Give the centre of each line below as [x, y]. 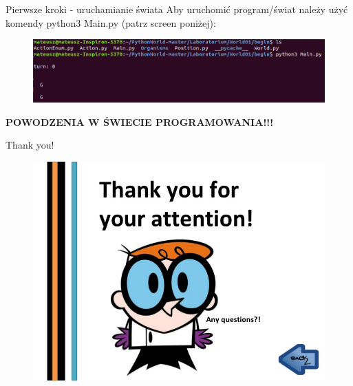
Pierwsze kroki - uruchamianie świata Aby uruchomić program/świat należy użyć [177, 9]
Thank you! [30, 145]
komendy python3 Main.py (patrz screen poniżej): [111, 22]
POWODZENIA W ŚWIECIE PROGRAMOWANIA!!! [140, 121]
